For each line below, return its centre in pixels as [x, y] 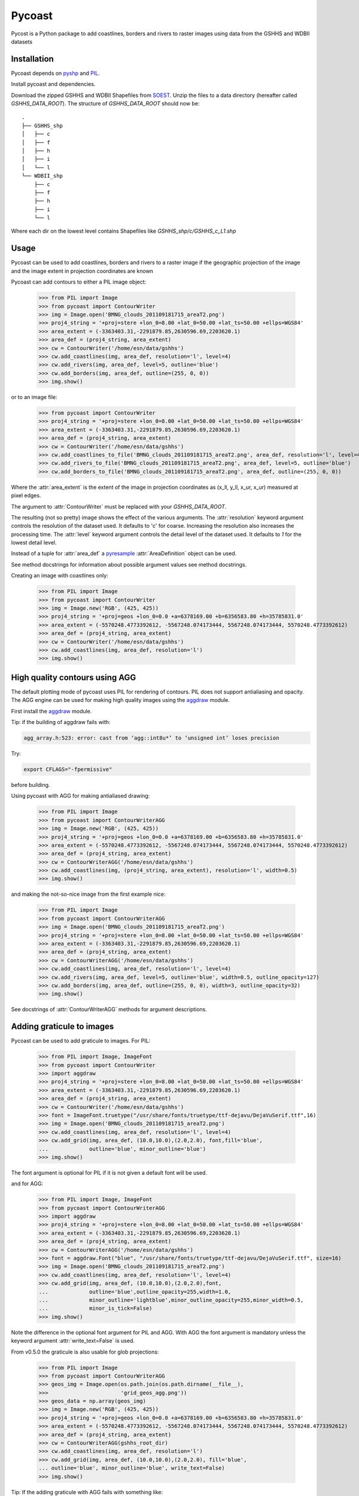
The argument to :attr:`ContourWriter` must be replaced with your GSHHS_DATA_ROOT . [119, 506]
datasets [22, 41]
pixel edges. [26, 495]
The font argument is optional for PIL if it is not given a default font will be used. [109, 1172]
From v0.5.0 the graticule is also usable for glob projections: [85, 1352]
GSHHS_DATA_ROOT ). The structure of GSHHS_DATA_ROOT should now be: [105, 104]
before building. [31, 785]
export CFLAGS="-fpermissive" [68, 769]
